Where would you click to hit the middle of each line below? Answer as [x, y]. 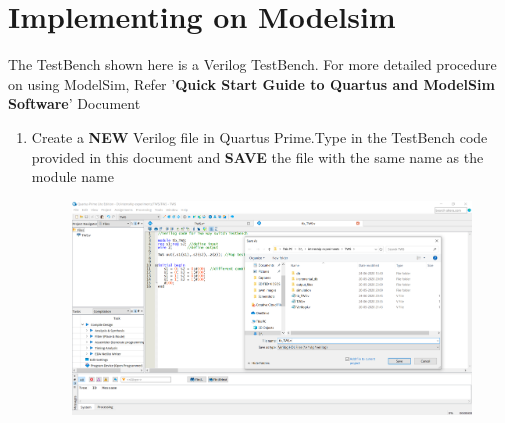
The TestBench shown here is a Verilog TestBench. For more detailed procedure [252, 64]
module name [72, 176]
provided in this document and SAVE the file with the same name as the [257, 156]
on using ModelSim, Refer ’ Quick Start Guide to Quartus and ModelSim [251, 83]
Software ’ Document [74, 103]
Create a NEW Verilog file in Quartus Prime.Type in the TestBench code [259, 136]
